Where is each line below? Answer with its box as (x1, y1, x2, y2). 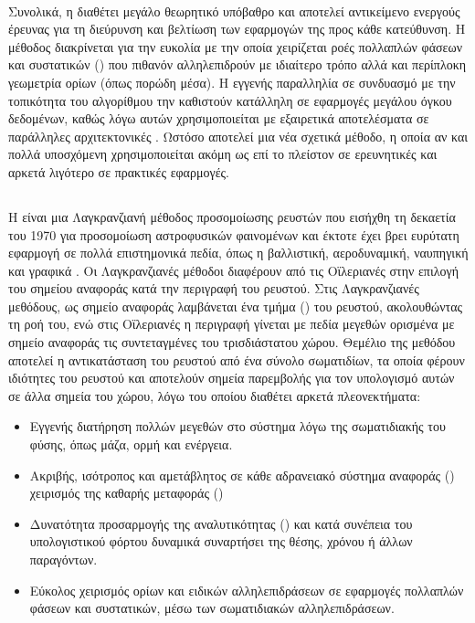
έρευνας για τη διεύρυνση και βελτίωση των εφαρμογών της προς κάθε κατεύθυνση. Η (8, 19, 466, 38)
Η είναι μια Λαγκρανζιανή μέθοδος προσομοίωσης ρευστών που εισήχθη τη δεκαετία (8, 206, 456, 226)
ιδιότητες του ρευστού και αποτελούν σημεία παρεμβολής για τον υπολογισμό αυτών (8, 368, 455, 387)
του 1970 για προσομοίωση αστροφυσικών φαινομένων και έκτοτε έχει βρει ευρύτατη (8, 225, 459, 244)
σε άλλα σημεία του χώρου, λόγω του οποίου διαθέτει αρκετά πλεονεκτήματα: (8, 385, 421, 405)
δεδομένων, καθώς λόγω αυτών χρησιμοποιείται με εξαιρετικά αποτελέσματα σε (8, 109, 429, 128)
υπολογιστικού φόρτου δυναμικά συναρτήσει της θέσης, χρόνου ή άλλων (29, 532, 413, 551)
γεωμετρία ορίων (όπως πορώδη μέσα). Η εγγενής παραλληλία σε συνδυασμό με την (8, 72, 456, 91)
